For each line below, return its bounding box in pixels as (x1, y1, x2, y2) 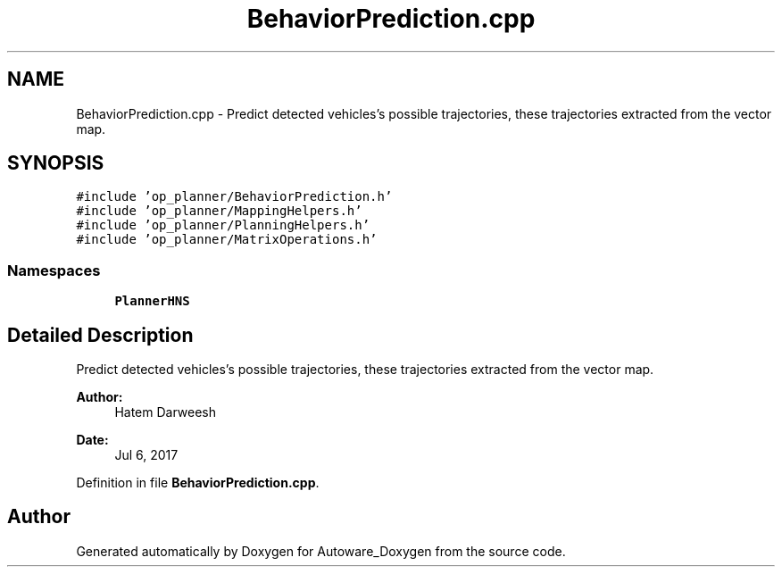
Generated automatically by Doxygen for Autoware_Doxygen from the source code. (76, 543, 566, 559)
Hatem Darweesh (114, 404, 217, 420)
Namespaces (7, 261, 101, 279)
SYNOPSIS (7, 152, 104, 175)
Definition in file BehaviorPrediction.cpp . (76, 475, 320, 491)
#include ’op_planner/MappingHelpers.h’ (76, 204, 362, 219)
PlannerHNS (114, 294, 190, 309)
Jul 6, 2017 (114, 447, 179, 463)
